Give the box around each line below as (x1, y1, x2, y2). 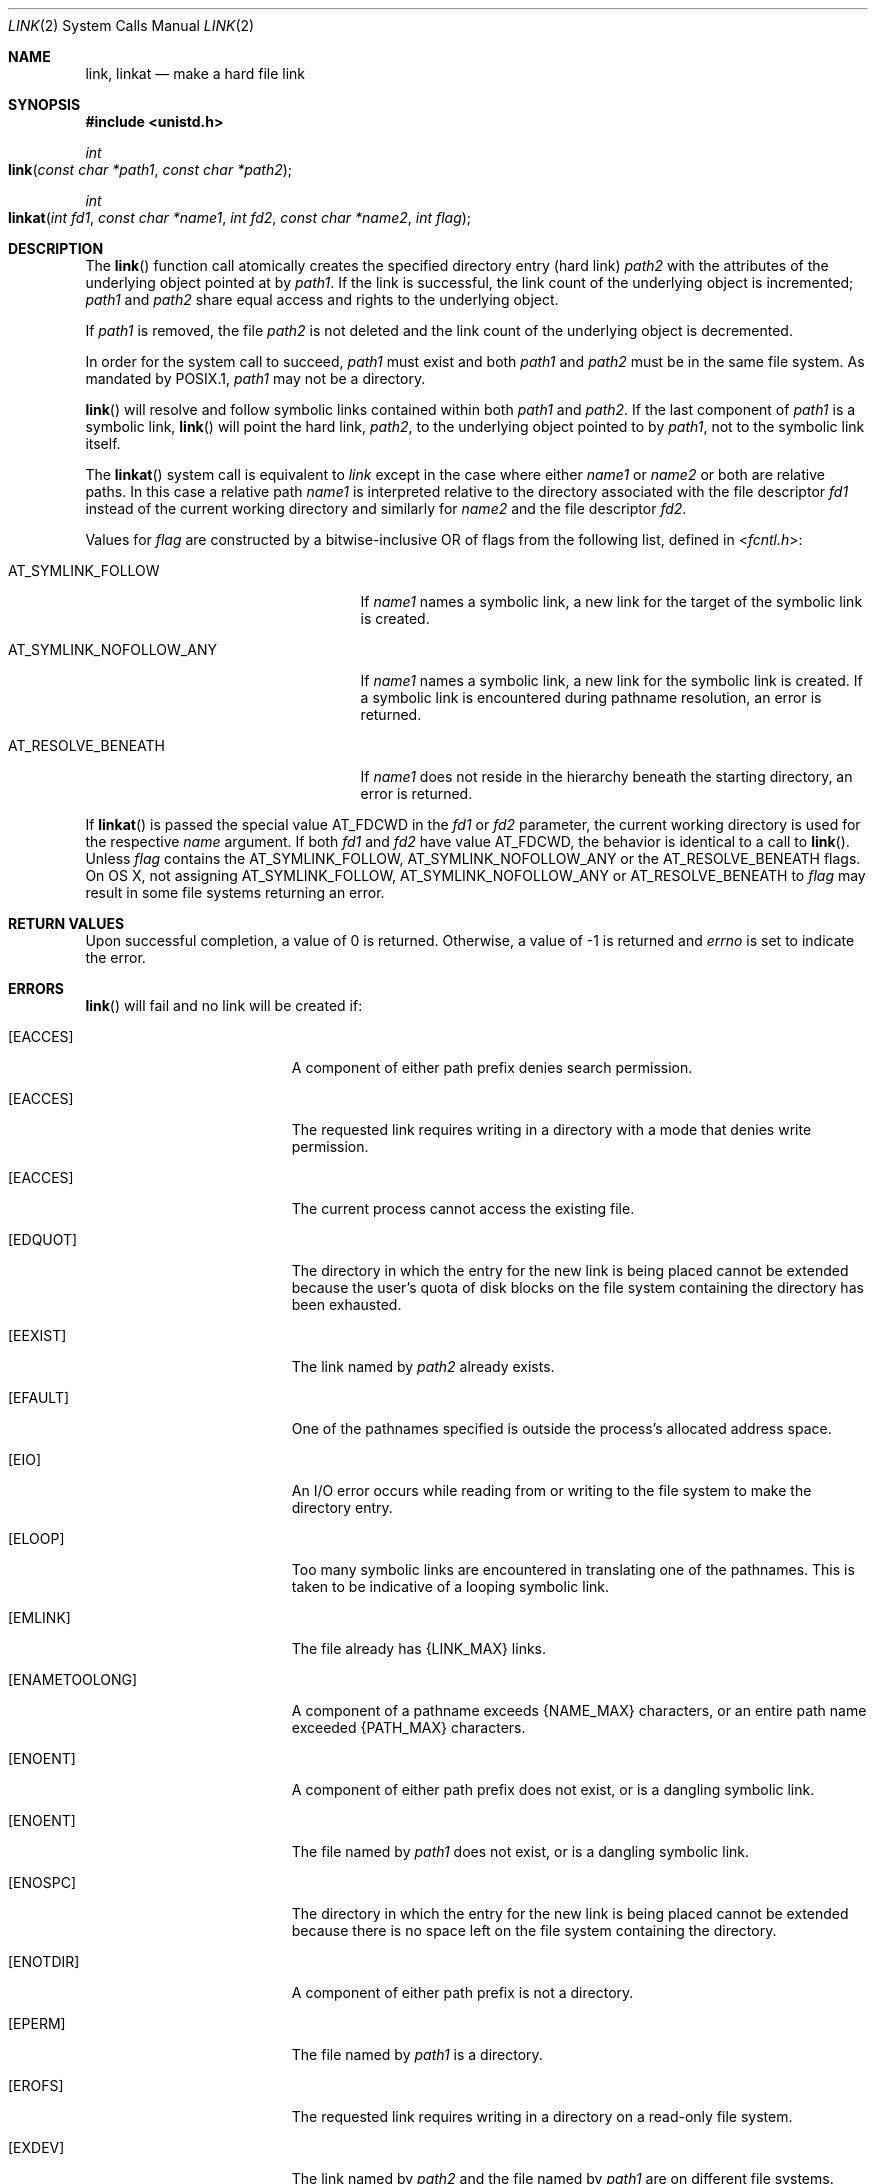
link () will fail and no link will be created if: (85, 997, 363, 1014)
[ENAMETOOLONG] (8, 1671, 138, 1688)
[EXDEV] (8, 2139, 65, 2156)
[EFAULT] (8, 1389, 70, 1406)
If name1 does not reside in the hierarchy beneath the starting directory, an (360, 768, 853, 785)
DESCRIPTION (8, 240, 104, 257)
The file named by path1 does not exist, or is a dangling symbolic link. (291, 1843, 750, 1860)
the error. (85, 949, 146, 966)
